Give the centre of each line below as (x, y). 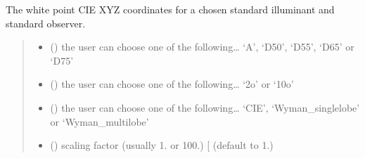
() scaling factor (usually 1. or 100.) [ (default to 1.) (162, 145)
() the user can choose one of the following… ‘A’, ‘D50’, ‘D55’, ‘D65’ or (202, 47)
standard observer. (46, 23)
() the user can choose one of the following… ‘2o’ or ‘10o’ (172, 84)
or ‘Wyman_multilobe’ (100, 121)
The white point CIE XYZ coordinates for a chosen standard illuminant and (170, 9)
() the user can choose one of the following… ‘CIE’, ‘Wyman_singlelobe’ (205, 107)
